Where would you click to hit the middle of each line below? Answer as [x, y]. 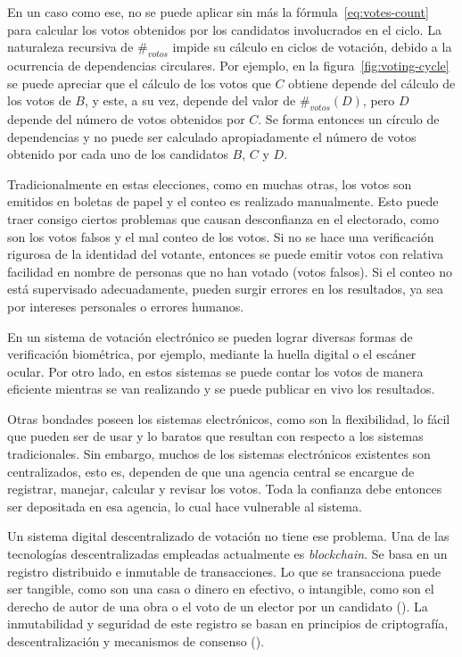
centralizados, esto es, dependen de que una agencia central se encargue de [211, 471]
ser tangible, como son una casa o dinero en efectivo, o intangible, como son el [221, 589]
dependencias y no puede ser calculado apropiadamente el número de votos [212, 136]
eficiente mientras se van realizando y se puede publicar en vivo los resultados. [221, 389]
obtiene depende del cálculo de [372, 83]
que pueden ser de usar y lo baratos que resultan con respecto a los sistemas [215, 436]
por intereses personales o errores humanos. [126, 306]
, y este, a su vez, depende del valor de [190, 100]
